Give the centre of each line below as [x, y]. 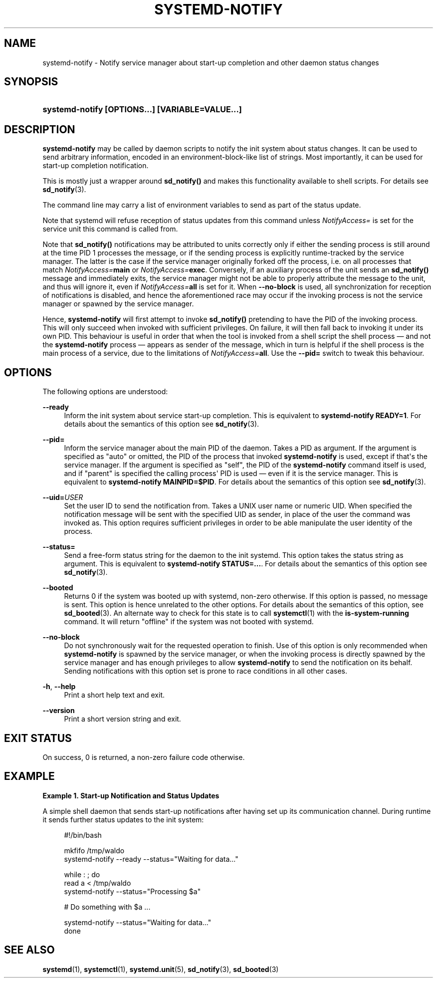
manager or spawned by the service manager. [118, 304]
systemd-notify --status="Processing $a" [132, 891]
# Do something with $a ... [107, 907]
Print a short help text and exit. [114, 695]
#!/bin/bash [83, 835]
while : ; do [82, 874]
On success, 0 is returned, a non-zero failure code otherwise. [144, 757]
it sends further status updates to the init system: [123, 819]
